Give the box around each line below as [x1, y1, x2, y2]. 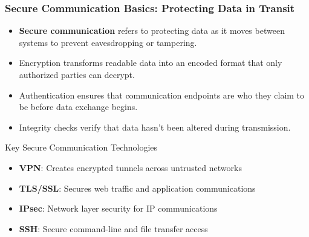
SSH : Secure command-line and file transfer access [19, 222, 208, 235]
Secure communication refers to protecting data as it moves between [19, 24, 285, 37]
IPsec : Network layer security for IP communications [19, 202, 218, 215]
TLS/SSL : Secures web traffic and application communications [19, 181, 256, 194]
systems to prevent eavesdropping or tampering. [19, 36, 197, 48]
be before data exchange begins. [19, 100, 138, 113]
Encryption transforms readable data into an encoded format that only [19, 56, 282, 69]
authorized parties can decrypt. [19, 68, 135, 80]
